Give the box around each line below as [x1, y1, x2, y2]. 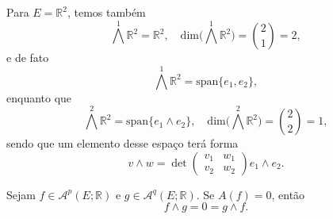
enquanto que [6, 89, 72, 106]
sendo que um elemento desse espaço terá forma [6, 135, 239, 152]
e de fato [6, 49, 49, 66]
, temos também [67, 4, 146, 20]
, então [271, 186, 305, 202]
